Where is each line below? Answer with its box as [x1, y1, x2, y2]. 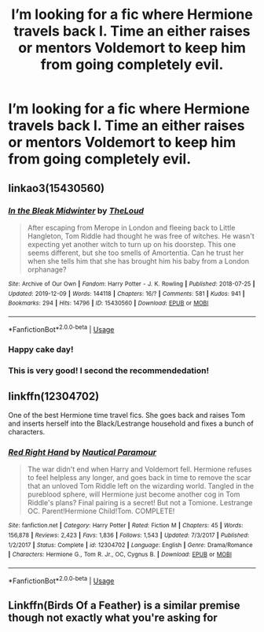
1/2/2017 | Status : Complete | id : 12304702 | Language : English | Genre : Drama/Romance [8, 541, 253, 549]
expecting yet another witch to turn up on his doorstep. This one [27, 239, 236, 249]
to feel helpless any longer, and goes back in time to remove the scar [27, 473, 251, 482]
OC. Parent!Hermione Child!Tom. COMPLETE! [27, 506, 175, 516]
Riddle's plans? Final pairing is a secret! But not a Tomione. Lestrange [27, 498, 253, 508]
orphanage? [27, 264, 67, 274]
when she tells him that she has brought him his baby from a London [27, 256, 250, 265]
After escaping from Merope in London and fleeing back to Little [27, 223, 236, 232]
